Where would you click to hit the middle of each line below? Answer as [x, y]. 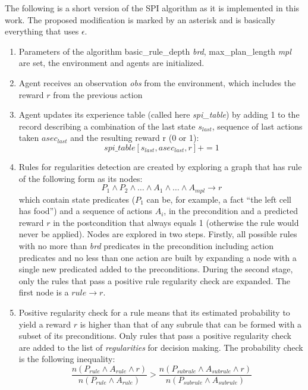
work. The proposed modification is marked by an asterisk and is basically [140, 19]
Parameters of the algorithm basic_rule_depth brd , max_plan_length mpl [155, 51]
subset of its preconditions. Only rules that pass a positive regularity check [155, 336]
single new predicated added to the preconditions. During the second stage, [156, 269]
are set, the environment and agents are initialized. [111, 63]
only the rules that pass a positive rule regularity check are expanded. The [155, 280]
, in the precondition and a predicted [231, 211]
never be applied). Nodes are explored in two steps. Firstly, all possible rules [158, 234]
